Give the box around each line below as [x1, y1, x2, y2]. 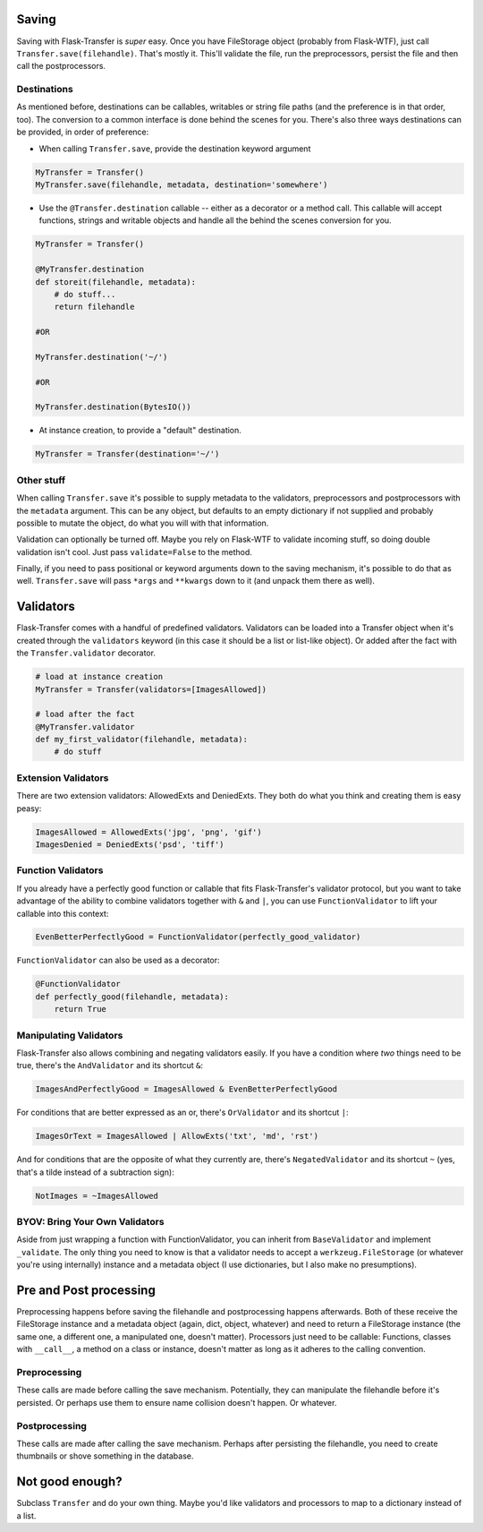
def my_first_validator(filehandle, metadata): [35, 734, 248, 745]
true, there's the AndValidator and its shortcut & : [16, 1060, 203, 1071]
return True [54, 1004, 107, 1014]
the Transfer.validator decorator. [16, 647, 157, 658]
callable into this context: [16, 908, 109, 919]
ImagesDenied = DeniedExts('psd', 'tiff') [35, 839, 225, 850]
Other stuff [16, 474, 66, 486]
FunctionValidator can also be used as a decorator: [16, 954, 220, 966]
